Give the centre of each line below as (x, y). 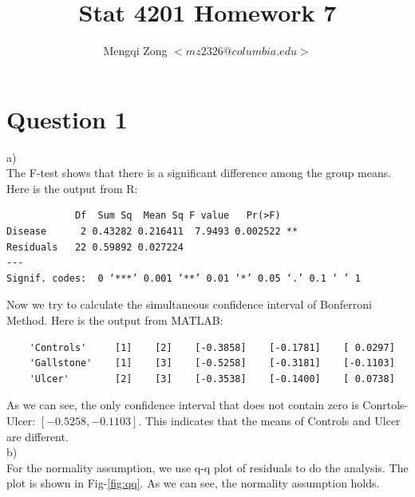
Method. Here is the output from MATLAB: (115, 320)
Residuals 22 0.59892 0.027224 (95, 247)
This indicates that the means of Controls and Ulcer (273, 420)
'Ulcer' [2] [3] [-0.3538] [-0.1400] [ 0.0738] (212, 379)
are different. (38, 436)
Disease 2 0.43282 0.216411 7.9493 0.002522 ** (152, 232)
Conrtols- (385, 405)
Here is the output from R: (72, 188)
